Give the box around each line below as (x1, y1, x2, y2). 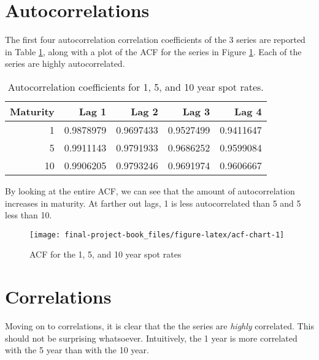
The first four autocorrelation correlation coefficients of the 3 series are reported (5, 33, 306, 46)
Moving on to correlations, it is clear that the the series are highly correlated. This (5, 320, 314, 332)
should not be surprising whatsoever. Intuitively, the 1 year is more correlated (5, 331, 298, 344)
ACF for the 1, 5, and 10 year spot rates (29, 248, 182, 261)
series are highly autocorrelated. (5, 57, 125, 70)
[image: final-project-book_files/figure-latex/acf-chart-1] (29, 230, 285, 239)
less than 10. (5, 209, 52, 221)
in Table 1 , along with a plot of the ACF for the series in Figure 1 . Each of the (5, 45, 302, 58)
